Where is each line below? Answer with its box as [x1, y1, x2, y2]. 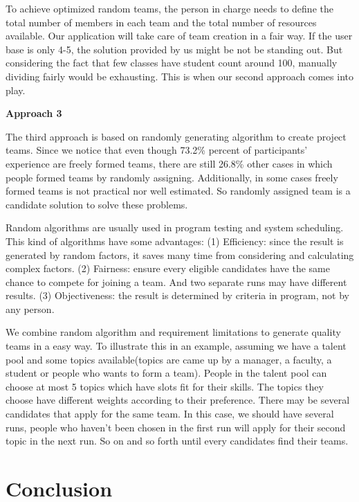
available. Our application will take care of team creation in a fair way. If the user [6, 28, 353, 43]
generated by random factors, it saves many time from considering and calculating [6, 247, 354, 262]
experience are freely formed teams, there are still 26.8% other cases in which [6, 156, 333, 170]
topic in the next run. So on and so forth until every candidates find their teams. [6, 433, 349, 448]
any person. [6, 301, 55, 316]
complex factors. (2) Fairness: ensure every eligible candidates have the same [6, 261, 330, 276]
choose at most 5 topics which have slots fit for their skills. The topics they [6, 379, 324, 393]
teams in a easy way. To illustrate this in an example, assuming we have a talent [6, 339, 347, 353]
